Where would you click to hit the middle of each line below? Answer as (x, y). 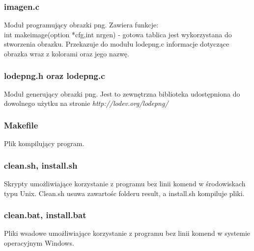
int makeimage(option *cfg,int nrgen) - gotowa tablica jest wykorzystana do (118, 34)
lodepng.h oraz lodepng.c (55, 75)
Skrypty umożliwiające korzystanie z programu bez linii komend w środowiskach (125, 184)
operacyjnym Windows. (39, 243)
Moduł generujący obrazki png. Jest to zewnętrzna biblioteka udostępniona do (122, 93)
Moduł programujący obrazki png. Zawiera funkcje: (81, 25)
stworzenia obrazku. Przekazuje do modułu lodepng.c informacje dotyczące (117, 44)
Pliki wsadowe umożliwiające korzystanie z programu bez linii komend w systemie (127, 233)
